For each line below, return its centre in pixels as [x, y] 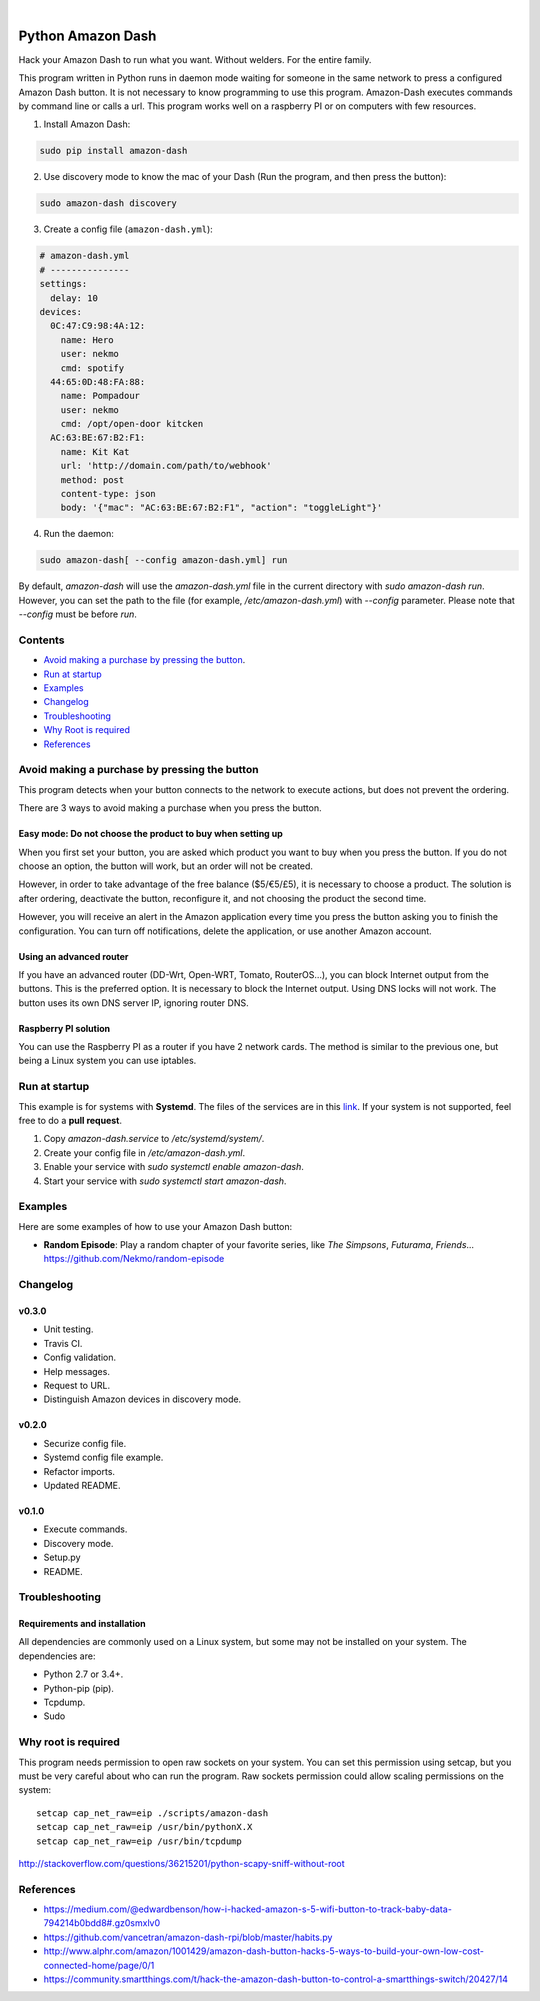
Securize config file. [85, 1443]
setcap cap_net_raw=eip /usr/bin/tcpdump [139, 1841]
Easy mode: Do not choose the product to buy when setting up [151, 834]
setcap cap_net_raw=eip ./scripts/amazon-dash [152, 1813]
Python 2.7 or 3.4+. [83, 1674]
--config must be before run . [77, 614]
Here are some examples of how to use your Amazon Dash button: [155, 1226]
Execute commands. [85, 1529]
